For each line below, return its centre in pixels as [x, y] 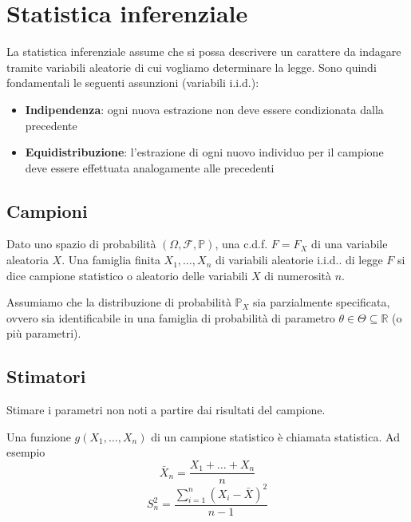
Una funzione [39, 436]
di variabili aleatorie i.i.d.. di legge [299, 260]
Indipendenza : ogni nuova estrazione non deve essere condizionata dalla [204, 109]
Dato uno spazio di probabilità [81, 244]
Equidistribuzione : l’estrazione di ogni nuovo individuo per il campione [204, 152]
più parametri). [44, 333]
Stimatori [46, 376]
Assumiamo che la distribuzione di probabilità [119, 302]
